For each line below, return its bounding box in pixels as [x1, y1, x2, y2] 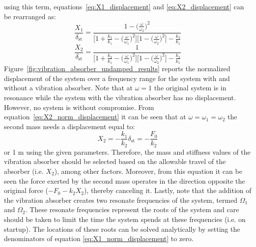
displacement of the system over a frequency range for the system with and [4, 73, 230, 83]
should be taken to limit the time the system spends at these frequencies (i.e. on [4, 214, 246, 224]
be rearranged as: [4, 11, 56, 21]
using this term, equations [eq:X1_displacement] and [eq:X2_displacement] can [4, 1, 244, 11]
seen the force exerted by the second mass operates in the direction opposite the [4, 175, 245, 186]
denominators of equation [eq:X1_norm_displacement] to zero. [4, 233, 194, 244]
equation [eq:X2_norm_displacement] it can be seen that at [4, 111, 186, 122]
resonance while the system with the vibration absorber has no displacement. [4, 92, 236, 102]
